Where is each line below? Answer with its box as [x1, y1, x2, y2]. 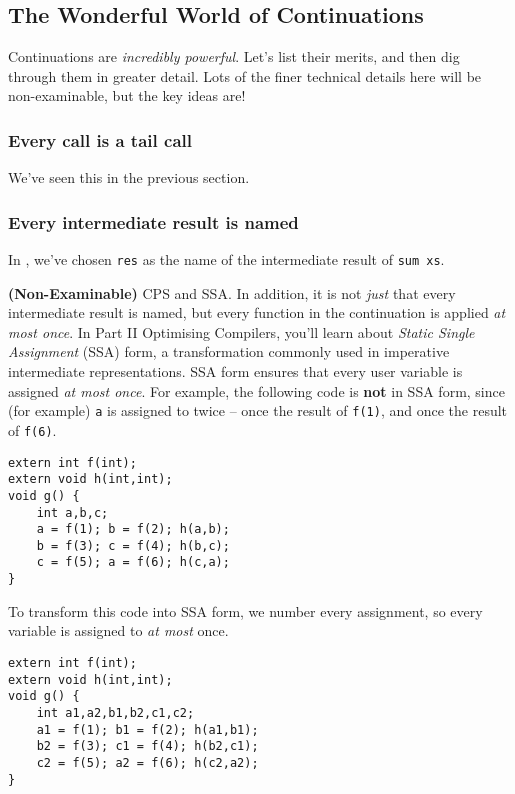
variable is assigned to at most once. [8, 620, 229, 641]
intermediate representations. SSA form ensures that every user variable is [8, 361, 463, 382]
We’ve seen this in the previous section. [8, 167, 250, 188]
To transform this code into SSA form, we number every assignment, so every [8, 600, 483, 621]
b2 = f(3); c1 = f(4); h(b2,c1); [36, 739, 259, 754]
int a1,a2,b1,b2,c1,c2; [36, 705, 195, 720]
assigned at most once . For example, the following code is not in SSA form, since [8, 380, 505, 401]
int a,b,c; [36, 505, 109, 520]
